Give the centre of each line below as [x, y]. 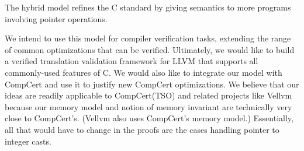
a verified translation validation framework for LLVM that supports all [132, 61]
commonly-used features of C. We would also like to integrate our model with [144, 72]
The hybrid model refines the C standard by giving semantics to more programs [148, 7]
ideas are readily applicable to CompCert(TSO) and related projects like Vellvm [148, 95]
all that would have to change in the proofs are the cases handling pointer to [142, 129]
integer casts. [28, 141]
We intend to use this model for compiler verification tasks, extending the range [148, 38]
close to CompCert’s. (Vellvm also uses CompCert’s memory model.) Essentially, [149, 118]
